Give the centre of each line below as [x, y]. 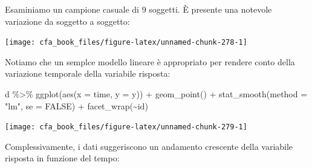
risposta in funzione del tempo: [62, 158]
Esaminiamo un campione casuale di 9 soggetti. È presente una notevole [138, 9]
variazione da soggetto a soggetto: [67, 21]
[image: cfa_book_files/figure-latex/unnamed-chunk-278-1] [126, 43]
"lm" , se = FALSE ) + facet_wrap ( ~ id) [76, 105]
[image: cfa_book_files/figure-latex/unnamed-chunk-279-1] [126, 127]
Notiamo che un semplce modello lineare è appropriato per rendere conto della [150, 61]
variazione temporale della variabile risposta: [88, 73]
